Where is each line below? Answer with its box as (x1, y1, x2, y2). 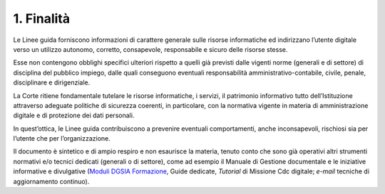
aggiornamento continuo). (13, 177, 90, 185)
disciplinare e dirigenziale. (13, 78, 91, 87)
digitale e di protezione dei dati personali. (13, 111, 135, 120)
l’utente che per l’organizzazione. (13, 134, 111, 143)
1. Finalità (13, 11, 71, 26)
